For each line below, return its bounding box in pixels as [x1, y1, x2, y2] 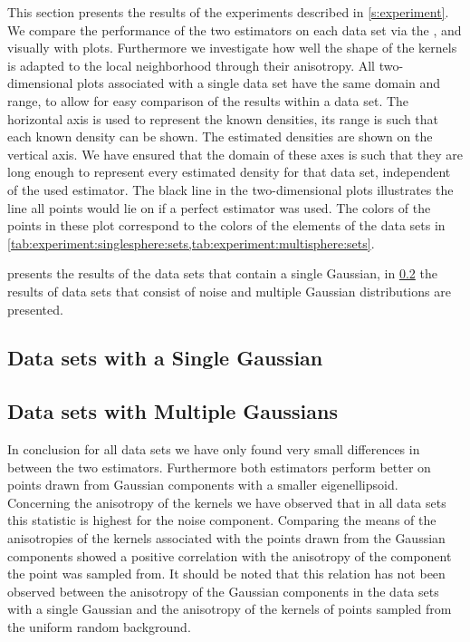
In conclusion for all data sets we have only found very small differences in [7, 440, 420, 459]
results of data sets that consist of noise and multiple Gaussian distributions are [7, 281, 451, 300]
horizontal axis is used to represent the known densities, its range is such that [7, 109, 439, 128]
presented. [7, 299, 63, 318]
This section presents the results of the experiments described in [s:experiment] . [7, 3, 449, 21]
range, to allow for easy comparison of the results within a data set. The [7, 91, 409, 110]
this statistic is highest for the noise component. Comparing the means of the [7, 511, 436, 530]
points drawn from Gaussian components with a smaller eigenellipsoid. [7, 475, 398, 494]
